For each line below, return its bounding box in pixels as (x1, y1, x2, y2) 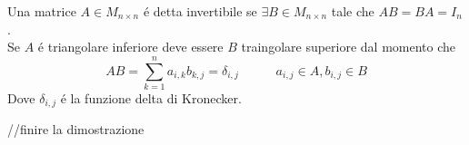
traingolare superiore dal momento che (241, 37, 456, 56)
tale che (331, 2, 374, 20)
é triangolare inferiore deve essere (37, 37, 224, 56)
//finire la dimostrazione (7, 120, 145, 139)
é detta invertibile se (143, 2, 257, 20)
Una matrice (7, 2, 76, 20)
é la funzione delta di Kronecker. (60, 88, 242, 107)
